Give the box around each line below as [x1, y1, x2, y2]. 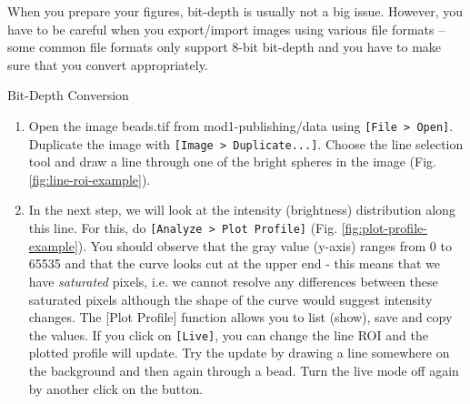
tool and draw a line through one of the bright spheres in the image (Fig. [28, 152, 436, 171]
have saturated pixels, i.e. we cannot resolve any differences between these [28, 271, 438, 290]
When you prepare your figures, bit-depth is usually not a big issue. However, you [7, 2, 464, 20]
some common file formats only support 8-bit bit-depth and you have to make [7, 37, 442, 56]
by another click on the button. [28, 379, 204, 398]
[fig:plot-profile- [341, 218, 427, 237]
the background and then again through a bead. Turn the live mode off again [28, 360, 459, 379]
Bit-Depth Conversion [7, 86, 129, 105]
